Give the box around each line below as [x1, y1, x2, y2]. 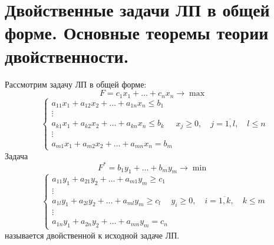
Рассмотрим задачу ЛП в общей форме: [5, 78, 147, 90]
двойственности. [5, 43, 129, 68]
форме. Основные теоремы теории [5, 21, 269, 45]
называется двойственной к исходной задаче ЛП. [5, 229, 180, 241]
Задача [5, 149, 28, 162]
